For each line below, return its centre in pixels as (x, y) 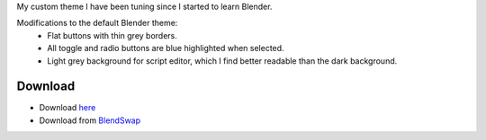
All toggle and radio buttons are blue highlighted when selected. (166, 48)
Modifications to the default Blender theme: (97, 23)
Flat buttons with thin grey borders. (112, 35)
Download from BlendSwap (90, 120)
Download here (67, 108)
